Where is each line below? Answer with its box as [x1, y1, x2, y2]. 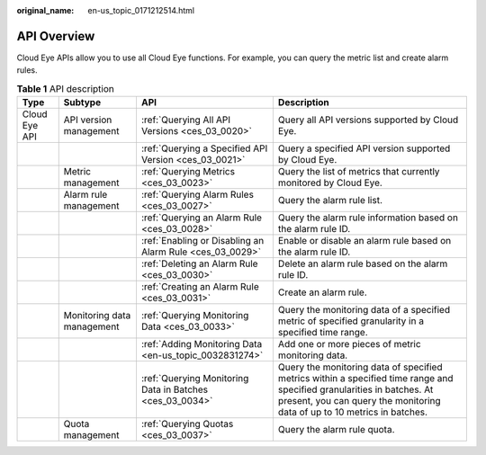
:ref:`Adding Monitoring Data [140, 338, 263, 351]
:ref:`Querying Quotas [140, 418, 234, 431]
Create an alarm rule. [277, 286, 368, 299]
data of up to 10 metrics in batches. [277, 406, 427, 418]
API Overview [16, 28, 95, 44]
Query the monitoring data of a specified [277, 304, 450, 317]
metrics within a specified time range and [277, 372, 454, 385]
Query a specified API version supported [277, 142, 451, 155]
